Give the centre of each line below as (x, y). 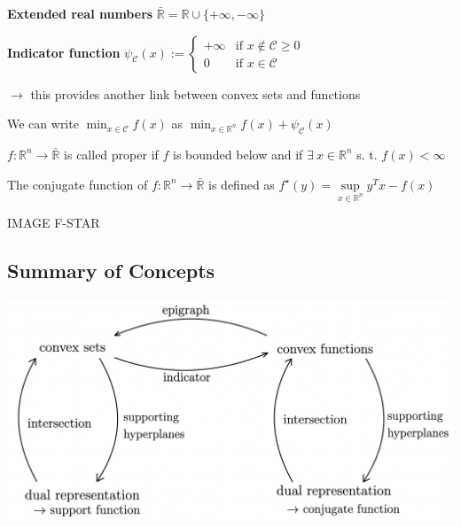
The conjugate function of (78, 184)
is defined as (242, 184)
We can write (43, 124)
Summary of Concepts (111, 271)
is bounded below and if (238, 154)
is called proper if (111, 154)
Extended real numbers (80, 13)
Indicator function (64, 52)
